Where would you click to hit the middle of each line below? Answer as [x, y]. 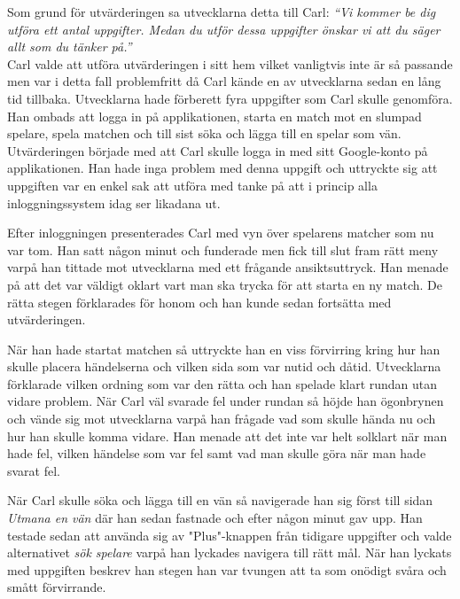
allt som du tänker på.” [70, 47]
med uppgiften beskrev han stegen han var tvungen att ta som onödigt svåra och [227, 569]
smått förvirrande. [57, 587]
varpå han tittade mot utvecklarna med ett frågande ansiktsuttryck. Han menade [228, 267]
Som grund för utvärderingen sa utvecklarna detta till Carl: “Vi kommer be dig [222, 12]
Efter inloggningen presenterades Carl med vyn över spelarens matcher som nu [221, 233]
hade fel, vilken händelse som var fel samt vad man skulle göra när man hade [217, 453]
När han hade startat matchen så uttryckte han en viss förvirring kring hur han [224, 349]
